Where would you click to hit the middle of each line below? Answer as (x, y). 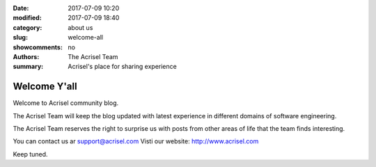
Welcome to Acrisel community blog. (65, 103)
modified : (27, 18)
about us (80, 27)
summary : (28, 67)
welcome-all (86, 38)
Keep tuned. (30, 154)
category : (28, 27)
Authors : (26, 56)
